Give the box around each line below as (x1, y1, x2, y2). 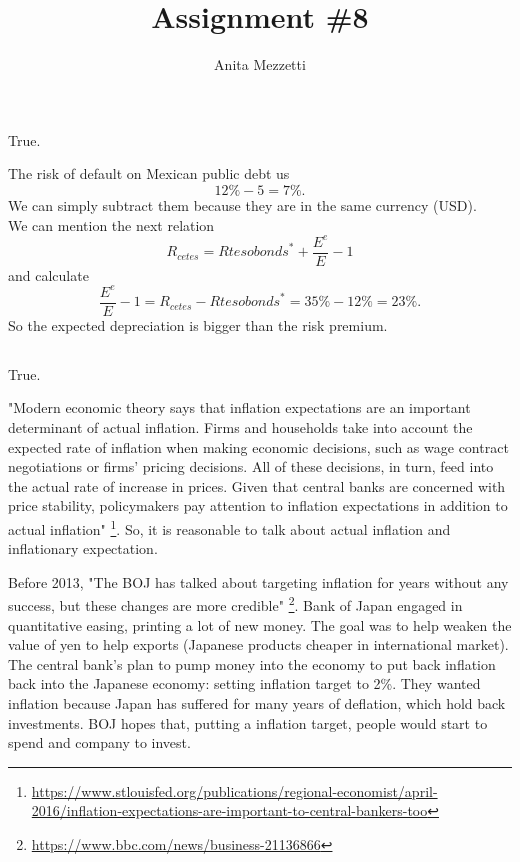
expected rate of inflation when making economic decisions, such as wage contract (8, 436, 509, 457)
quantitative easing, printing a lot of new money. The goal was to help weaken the (8, 614, 512, 635)
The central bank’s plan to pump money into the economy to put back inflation (8, 653, 496, 674)
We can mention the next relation (8, 214, 215, 235)
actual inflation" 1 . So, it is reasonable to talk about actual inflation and (8, 515, 451, 539)
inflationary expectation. (8, 538, 158, 559)
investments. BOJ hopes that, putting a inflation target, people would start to (8, 712, 488, 733)
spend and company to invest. (8, 732, 191, 753)
